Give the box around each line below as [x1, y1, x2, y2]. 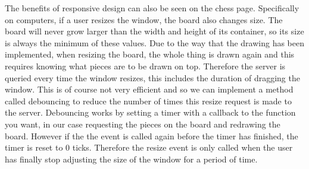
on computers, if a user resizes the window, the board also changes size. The [5, 13, 283, 25]
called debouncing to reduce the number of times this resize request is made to [5, 94, 292, 107]
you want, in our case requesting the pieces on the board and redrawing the [5, 117, 280, 130]
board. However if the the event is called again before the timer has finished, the [5, 129, 298, 142]
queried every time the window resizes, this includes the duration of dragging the [5, 71, 300, 84]
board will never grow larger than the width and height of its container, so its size [5, 25, 304, 37]
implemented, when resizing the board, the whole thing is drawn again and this [5, 48, 295, 60]
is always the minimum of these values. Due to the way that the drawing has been [5, 36, 305, 49]
